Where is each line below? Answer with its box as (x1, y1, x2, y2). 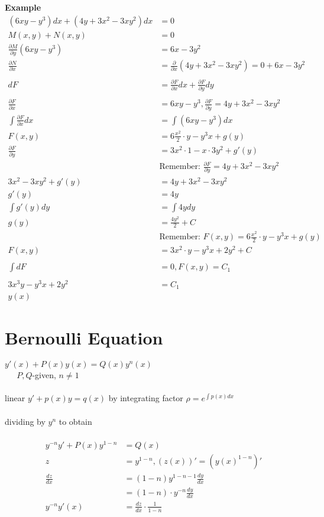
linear (5, 392, 25, 404)
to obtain (59, 415, 92, 427)
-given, (32, 369, 56, 381)
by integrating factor (108, 392, 183, 404)
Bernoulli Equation (5, 326, 163, 350)
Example (5, 1, 41, 13)
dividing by (5, 415, 46, 427)
